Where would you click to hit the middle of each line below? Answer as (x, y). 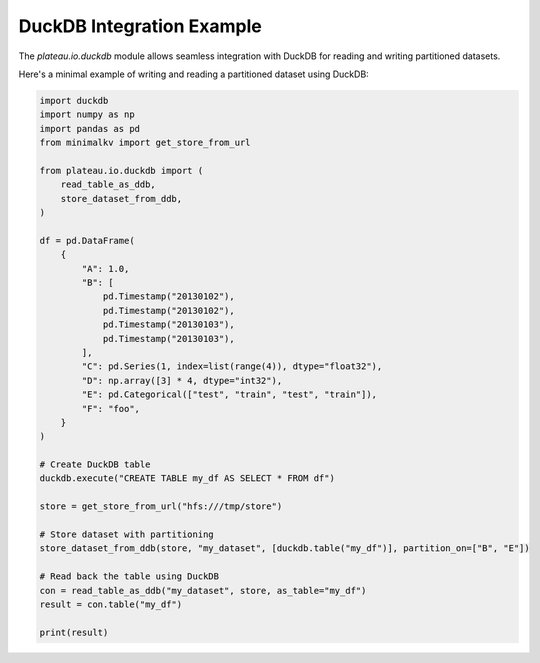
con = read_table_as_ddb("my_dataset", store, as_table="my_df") (203, 590)
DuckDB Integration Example (140, 26)
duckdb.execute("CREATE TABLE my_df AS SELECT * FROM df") (187, 478)
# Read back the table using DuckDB (129, 576)
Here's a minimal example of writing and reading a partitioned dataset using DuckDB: (193, 74)
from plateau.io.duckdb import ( (121, 170)
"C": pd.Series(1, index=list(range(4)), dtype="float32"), (232, 366)
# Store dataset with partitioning (126, 534)
